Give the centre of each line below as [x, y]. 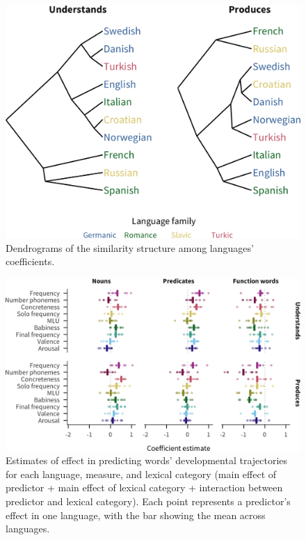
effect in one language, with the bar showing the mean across [136, 515]
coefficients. [30, 261]
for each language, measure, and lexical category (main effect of [141, 474]
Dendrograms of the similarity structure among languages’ [130, 247]
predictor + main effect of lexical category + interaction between [144, 487]
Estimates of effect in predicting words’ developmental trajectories [147, 460]
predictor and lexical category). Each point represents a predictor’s [148, 501]
